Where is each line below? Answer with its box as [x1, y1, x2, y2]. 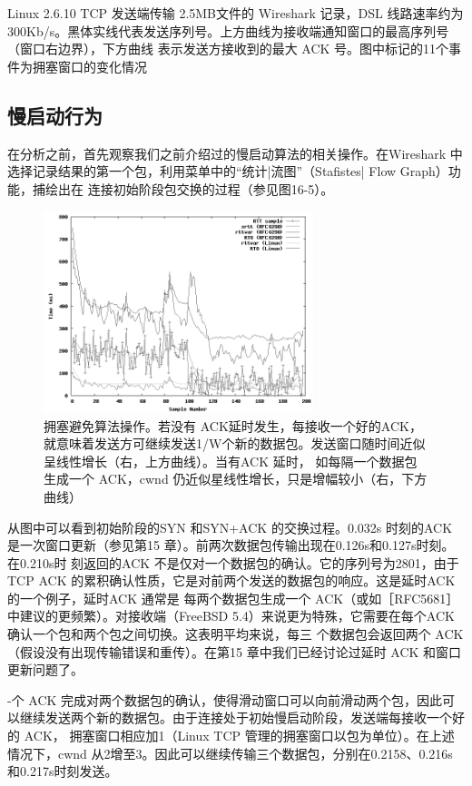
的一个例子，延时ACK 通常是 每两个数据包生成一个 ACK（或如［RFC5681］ [7, 588, 459, 607]
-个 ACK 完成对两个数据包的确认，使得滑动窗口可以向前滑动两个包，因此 [7, 690, 443, 709]
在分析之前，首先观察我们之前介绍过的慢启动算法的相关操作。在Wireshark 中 [7, 143, 463, 162]
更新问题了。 [7, 660, 84, 679]
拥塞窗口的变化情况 [32, 56, 147, 75]
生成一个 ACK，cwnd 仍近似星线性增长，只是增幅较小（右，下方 [44, 469, 428, 488]
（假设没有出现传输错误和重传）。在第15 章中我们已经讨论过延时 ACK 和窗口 [7, 642, 462, 661]
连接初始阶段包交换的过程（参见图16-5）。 [87, 179, 334, 198]
